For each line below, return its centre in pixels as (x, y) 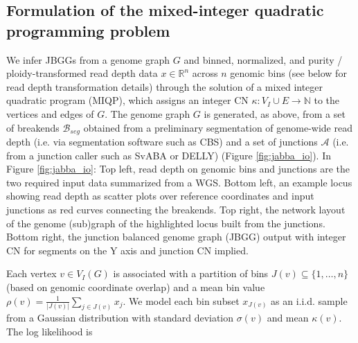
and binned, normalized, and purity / (263, 59)
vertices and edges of (50, 113)
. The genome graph (147, 113)
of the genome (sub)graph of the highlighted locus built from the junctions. (166, 223)
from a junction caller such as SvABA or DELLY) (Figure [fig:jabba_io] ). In (169, 155)
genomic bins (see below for (288, 73)
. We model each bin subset (181, 300)
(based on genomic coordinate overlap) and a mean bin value (136, 287)
